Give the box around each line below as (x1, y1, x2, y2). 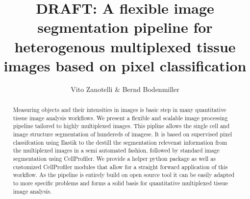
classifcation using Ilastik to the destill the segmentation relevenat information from (13, 138, 227, 146)
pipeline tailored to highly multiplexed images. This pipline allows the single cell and (13, 122, 230, 130)
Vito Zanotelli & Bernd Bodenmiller (71, 84, 179, 94)
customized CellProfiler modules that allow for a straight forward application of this (13, 162, 228, 171)
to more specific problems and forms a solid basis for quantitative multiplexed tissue (13, 178, 228, 187)
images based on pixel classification (3, 55, 247, 75)
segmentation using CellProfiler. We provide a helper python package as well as (13, 155, 216, 163)
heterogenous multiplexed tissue (14, 36, 236, 56)
